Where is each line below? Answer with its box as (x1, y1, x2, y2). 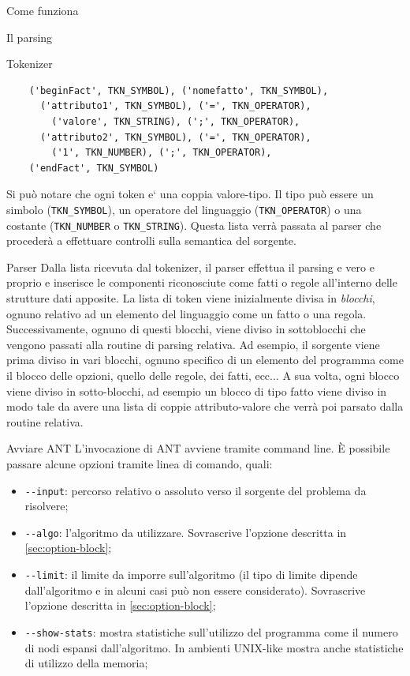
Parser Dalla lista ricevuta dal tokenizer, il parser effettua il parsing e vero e (6, 258, 375, 275)
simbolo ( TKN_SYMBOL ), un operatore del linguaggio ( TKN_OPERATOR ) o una (6, 201, 362, 217)
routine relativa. (6, 413, 84, 430)
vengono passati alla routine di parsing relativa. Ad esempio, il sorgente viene (6, 336, 380, 352)
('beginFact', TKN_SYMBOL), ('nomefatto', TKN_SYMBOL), (28, 84, 329, 96)
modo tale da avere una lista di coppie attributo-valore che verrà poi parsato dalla (6, 398, 404, 415)
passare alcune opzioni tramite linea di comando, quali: (6, 455, 273, 471)
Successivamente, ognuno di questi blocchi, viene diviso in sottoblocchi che (6, 321, 366, 337)
